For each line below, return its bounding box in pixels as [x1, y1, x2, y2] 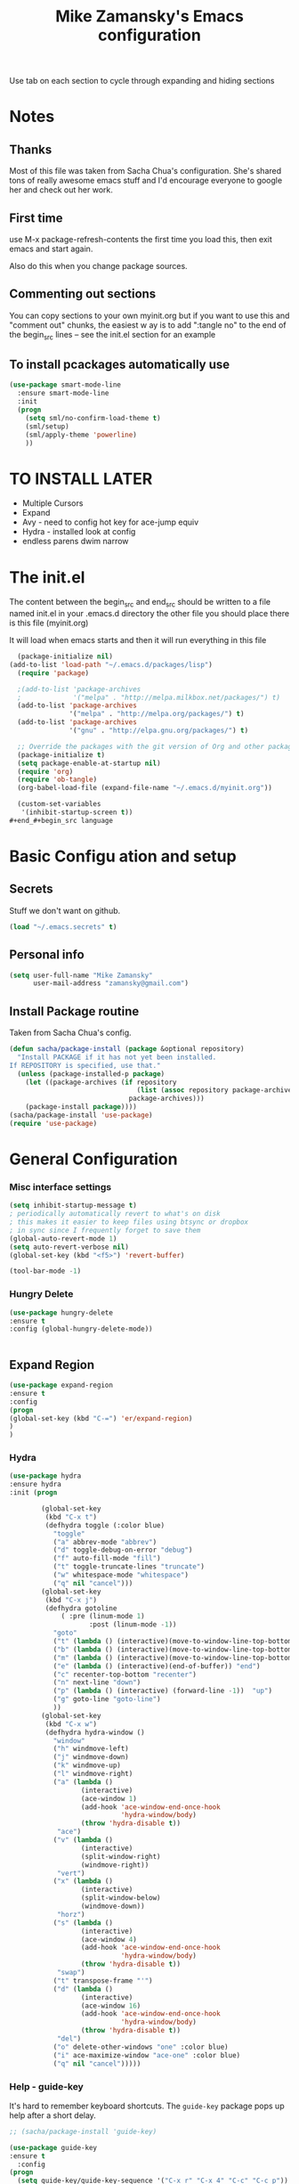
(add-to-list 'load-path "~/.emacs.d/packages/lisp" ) [9, 660, 214, 669]
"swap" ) [56, 1968, 86, 1977]
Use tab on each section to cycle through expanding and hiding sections [9, 76, 275, 86]
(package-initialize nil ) [17, 652, 114, 661]
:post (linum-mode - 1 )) [88, 1620, 177, 1629]
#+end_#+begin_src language [9, 816, 114, 825]
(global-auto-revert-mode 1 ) [9, 1234, 117, 1243]
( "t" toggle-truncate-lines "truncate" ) [53, 1562, 205, 1571]
